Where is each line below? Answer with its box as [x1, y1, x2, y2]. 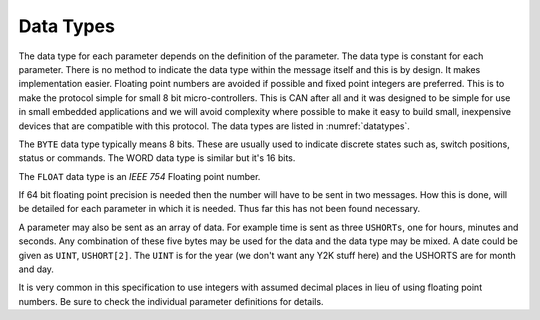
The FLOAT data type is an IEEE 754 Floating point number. [18, 170, 261, 182]
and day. [18, 263, 55, 275]
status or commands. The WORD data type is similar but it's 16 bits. [18, 152, 296, 164]
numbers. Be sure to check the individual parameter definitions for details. [18, 295, 324, 307]
